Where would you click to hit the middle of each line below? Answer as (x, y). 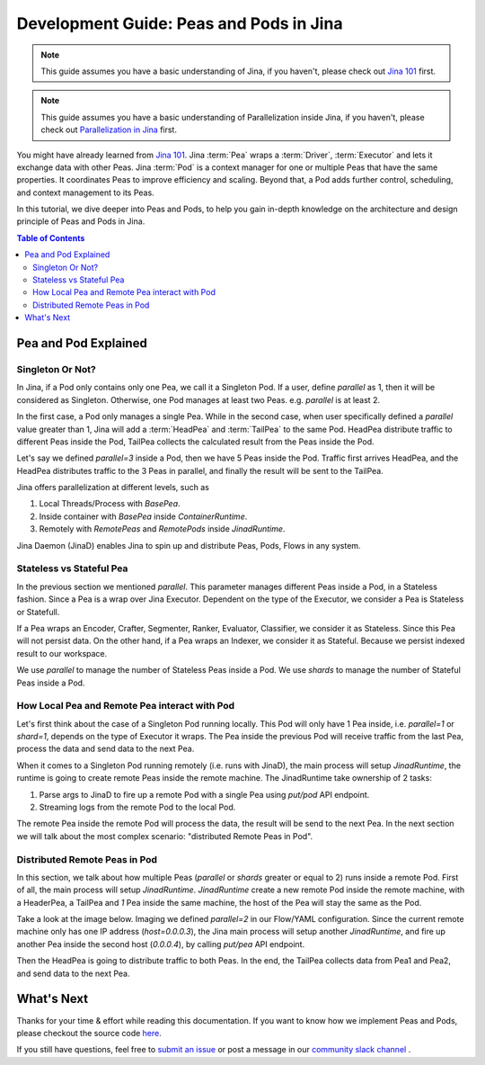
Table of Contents (51, 237)
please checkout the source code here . (89, 1033)
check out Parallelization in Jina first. (109, 130)
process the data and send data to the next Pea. (106, 749)
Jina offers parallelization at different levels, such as (113, 488)
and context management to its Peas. (85, 192)
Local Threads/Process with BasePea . (110, 504)
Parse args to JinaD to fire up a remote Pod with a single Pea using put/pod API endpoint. (204, 794)
